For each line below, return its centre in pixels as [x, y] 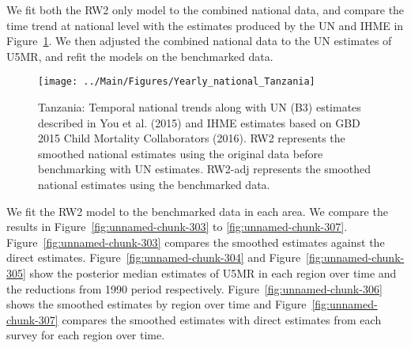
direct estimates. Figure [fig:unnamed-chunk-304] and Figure [154, 257]
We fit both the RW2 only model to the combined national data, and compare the [205, 9]
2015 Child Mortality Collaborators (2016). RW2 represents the [192, 138]
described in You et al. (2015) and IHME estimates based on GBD [199, 122]
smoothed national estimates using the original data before [181, 153]
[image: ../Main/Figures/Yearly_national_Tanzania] [177, 82]
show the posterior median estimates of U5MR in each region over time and [213, 272]
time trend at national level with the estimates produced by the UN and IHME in [205, 25]
